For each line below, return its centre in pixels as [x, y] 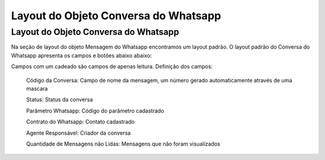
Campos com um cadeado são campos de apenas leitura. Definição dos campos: [112, 67]
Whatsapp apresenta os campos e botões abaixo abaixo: [82, 55]
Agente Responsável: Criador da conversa [79, 133]
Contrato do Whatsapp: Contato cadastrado [80, 122]
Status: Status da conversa [60, 100]
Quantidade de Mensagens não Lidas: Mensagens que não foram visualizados [123, 144]
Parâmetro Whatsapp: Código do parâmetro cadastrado [95, 111]
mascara [37, 88]
